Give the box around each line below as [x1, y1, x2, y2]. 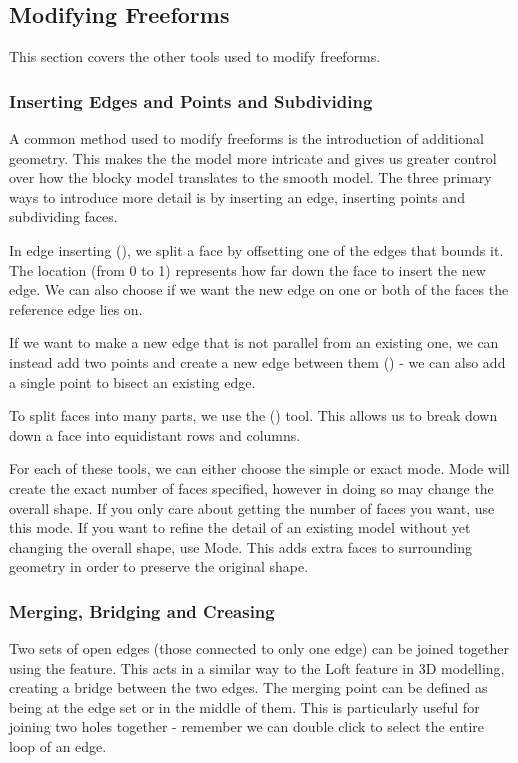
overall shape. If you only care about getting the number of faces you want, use [9, 497, 495, 518]
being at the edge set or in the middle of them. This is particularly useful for [9, 696, 480, 717]
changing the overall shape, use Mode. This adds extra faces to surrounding [9, 536, 473, 557]
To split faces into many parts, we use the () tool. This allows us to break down [9, 405, 498, 426]
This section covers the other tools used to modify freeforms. [9, 46, 381, 67]
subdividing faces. [9, 206, 118, 227]
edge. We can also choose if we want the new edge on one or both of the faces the [9, 279, 509, 300]
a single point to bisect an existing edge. [9, 371, 256, 392]
